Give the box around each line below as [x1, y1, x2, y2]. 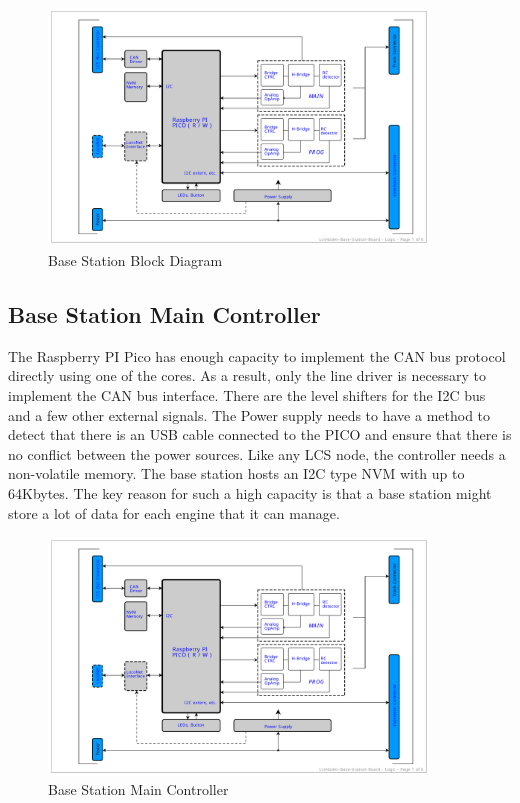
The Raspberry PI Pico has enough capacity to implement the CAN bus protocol [8, 345, 506, 366]
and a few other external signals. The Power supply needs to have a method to [8, 404, 491, 425]
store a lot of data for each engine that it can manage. [8, 502, 340, 523]
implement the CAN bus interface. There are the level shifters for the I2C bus [8, 385, 486, 406]
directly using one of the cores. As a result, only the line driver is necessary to [8, 365, 486, 386]
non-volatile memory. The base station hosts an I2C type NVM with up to [8, 463, 465, 484]
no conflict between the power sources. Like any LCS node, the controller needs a [8, 443, 506, 464]
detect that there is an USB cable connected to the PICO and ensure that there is [8, 424, 512, 445]
